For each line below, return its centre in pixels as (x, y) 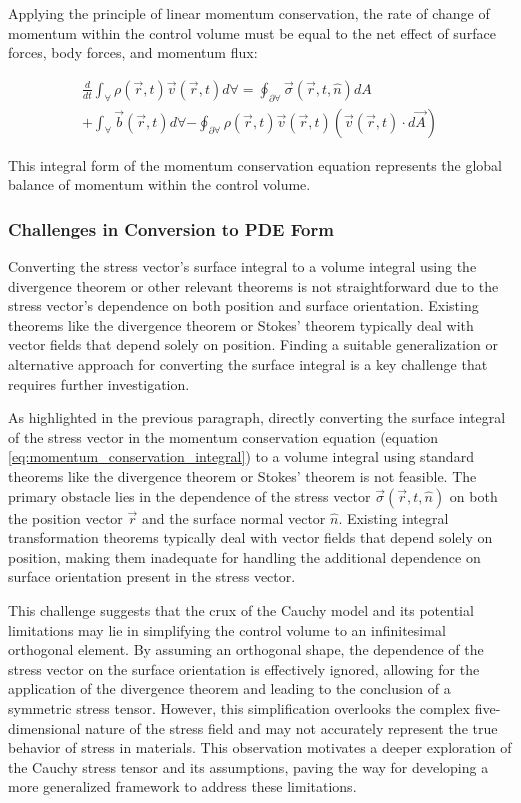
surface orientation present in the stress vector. (152, 576)
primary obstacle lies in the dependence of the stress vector (189, 495)
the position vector (65, 517)
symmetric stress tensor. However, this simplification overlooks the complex (239, 707)
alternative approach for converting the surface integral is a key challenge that (248, 364)
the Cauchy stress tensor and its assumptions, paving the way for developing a (248, 766)
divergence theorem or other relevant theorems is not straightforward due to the (253, 285)
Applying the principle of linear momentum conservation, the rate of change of (249, 13)
